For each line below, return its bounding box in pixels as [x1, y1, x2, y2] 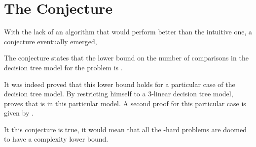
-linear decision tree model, [151, 88, 233, 99]
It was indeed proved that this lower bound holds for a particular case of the [4, 79, 235, 89]
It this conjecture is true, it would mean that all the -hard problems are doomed [4, 124, 247, 134]
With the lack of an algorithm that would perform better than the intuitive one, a [4, 27, 253, 37]
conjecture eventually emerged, [4, 36, 97, 46]
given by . [4, 108, 34, 118]
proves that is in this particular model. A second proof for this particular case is [4, 98, 246, 108]
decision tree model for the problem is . [4, 62, 123, 72]
